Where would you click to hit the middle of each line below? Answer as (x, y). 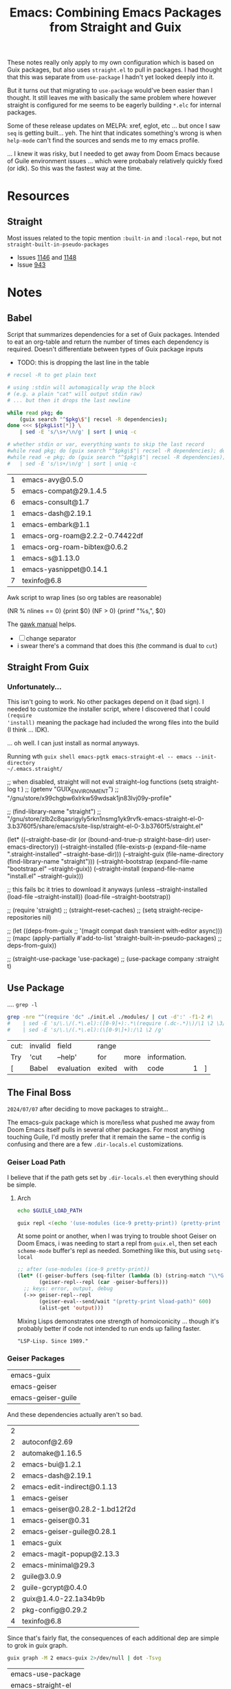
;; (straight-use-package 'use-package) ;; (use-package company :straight (113, 959)
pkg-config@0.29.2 (55, 1610)
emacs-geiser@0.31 (56, 1520)
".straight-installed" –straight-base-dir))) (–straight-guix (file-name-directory (115, 854)
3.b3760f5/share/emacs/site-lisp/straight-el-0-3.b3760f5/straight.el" (106, 826)
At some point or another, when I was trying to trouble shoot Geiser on (117, 1236)
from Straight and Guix (115, 27)
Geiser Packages (36, 1358)
